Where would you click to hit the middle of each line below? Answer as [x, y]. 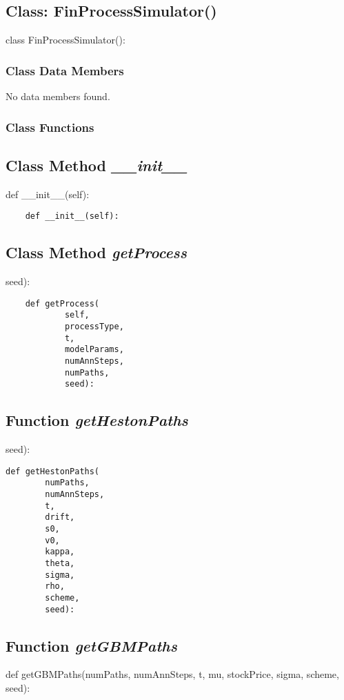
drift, [60, 517]
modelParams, [94, 350]
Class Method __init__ [97, 165]
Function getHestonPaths [97, 420]
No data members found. [58, 96]
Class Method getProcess [97, 252]
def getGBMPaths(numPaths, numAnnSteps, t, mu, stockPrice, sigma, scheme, [172, 674]
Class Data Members [65, 70]
